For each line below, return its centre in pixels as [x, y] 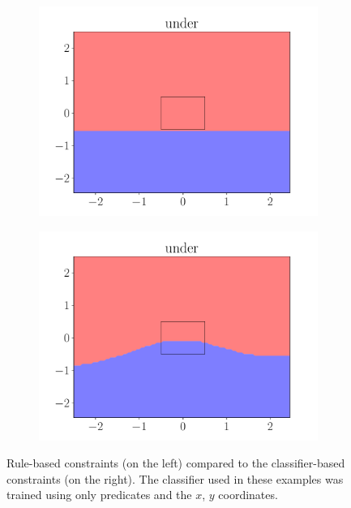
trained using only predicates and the [99, 495]
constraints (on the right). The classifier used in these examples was [175, 478]
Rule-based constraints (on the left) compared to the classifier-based [176, 463]
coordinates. [248, 495]
